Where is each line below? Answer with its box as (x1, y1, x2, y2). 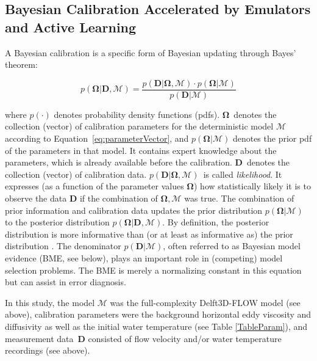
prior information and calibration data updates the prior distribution (5, 203, 263, 216)
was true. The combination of (184, 192, 294, 204)
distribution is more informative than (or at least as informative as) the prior (5, 227, 293, 240)
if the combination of (79, 192, 158, 204)
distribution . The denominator (5, 239, 121, 252)
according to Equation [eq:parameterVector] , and (5, 132, 189, 145)
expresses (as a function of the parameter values (5, 180, 184, 192)
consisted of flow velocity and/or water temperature (88, 332, 282, 345)
